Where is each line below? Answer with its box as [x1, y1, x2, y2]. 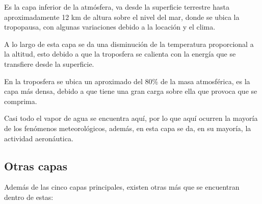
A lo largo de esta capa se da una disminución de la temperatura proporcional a [4, 38, 254, 49]
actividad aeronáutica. [4, 133, 73, 143]
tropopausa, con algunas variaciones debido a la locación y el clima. [4, 21, 216, 32]
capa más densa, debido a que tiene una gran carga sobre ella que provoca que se [4, 86, 257, 96]
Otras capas [4, 158, 67, 173]
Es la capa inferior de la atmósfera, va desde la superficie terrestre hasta [4, 2, 229, 12]
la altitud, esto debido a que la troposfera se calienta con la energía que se [4, 48, 236, 59]
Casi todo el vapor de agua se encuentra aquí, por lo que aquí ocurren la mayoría [4, 113, 258, 123]
